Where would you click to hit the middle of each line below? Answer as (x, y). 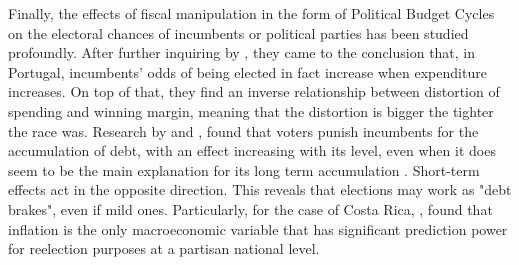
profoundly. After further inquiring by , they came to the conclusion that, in (242, 52)
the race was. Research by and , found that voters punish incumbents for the (243, 130)
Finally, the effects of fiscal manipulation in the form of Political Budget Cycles (251, 13)
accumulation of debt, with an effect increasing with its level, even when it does (252, 150)
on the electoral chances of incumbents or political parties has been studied (238, 32)
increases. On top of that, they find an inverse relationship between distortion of (254, 91)
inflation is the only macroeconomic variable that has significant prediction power (258, 228)
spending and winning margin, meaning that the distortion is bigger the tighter (251, 110)
